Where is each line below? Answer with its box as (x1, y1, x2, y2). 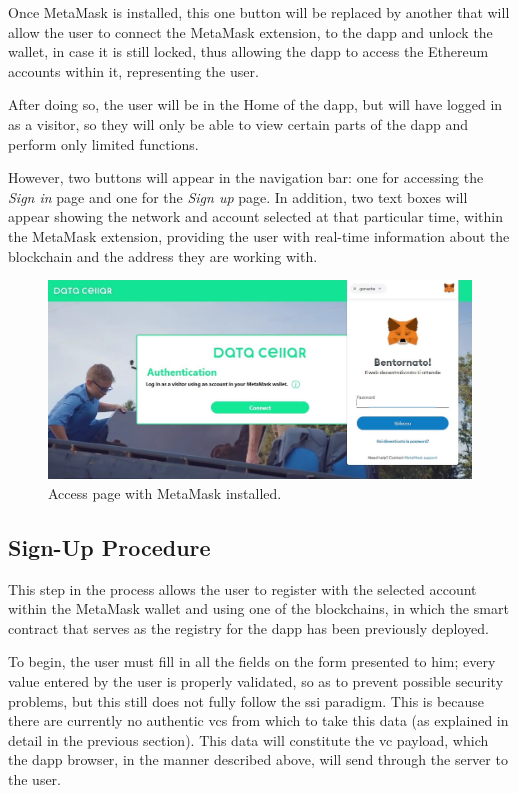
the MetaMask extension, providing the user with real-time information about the (8, 225, 510, 246)
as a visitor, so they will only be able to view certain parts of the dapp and (8, 113, 469, 134)
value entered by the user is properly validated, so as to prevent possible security (8, 671, 504, 692)
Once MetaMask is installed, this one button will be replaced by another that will (8, 2, 510, 22)
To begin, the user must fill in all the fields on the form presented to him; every (8, 651, 496, 672)
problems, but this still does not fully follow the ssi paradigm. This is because (8, 690, 485, 711)
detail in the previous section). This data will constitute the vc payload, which (8, 729, 489, 750)
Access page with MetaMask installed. (48, 482, 282, 503)
